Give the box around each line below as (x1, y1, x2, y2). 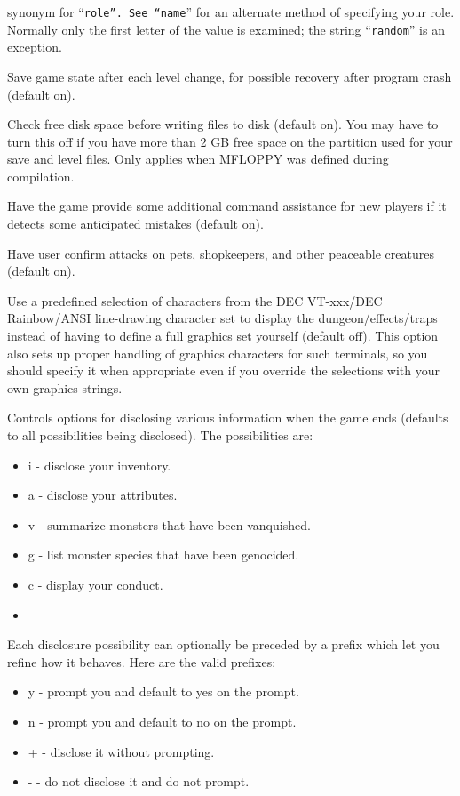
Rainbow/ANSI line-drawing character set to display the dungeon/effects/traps (7, 309, 438, 327)
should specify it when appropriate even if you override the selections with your (7, 361, 440, 380)
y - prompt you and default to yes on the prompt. (28, 682, 299, 701)
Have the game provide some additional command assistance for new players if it (7, 197, 447, 215)
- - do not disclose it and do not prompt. (28, 772, 250, 791)
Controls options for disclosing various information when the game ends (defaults (7, 408, 448, 427)
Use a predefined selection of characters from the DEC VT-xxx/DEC (7, 291, 383, 310)
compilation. (7, 166, 75, 185)
